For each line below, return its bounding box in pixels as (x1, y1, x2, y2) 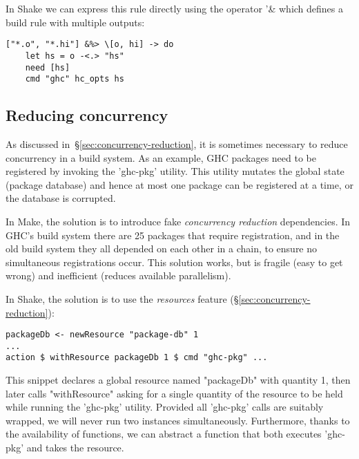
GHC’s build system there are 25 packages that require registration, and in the (6, 227, 340, 242)
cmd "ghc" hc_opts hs (25, 74, 124, 84)
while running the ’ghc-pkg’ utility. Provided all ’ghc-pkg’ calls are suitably (6, 400, 324, 414)
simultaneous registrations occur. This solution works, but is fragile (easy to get (6, 254, 343, 269)
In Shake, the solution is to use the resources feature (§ (6, 291, 239, 306)
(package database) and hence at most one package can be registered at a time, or (6, 177, 353, 191)
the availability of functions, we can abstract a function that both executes (6, 427, 322, 441)
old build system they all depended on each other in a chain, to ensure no (6, 241, 318, 256)
